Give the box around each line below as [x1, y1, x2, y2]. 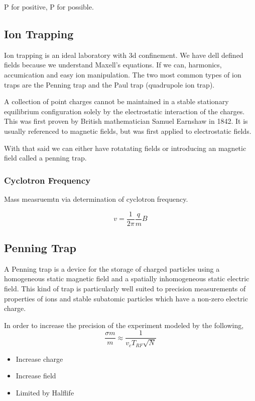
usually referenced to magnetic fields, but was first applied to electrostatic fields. [4, 125, 251, 136]
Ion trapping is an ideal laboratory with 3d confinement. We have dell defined [4, 49, 243, 60]
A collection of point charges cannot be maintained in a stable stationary [4, 96, 229, 107]
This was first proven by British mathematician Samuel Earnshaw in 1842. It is [4, 116, 248, 126]
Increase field [16, 370, 56, 381]
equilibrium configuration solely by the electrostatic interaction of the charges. [4, 106, 245, 116]
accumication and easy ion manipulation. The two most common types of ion [4, 69, 241, 79]
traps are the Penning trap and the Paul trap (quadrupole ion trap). [4, 79, 215, 90]
